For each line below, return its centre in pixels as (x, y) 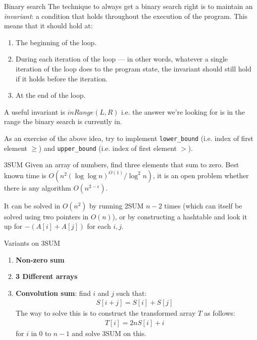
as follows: (220, 313)
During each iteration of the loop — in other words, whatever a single (122, 59)
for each (99, 226)
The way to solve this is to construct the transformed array (105, 313)
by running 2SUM (116, 205)
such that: (132, 293)
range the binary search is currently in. (63, 121)
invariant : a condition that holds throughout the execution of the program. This (126, 16)
